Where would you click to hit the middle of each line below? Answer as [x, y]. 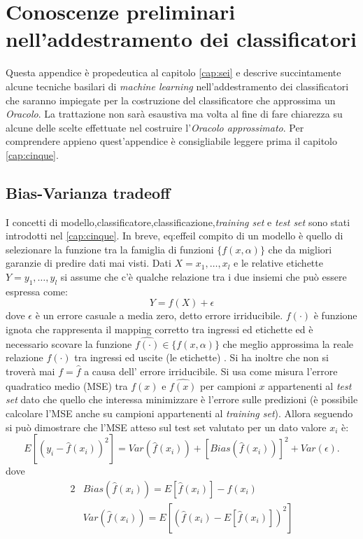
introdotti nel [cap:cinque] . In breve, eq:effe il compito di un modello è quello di [175, 236]
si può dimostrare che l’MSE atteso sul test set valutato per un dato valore [166, 427]
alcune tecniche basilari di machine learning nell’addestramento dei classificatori [177, 86]
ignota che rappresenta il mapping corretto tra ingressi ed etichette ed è [159, 329]
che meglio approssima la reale [288, 343]
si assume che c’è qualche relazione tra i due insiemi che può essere [204, 277]
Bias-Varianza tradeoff [88, 192]
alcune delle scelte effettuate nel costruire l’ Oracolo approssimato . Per [155, 127]
